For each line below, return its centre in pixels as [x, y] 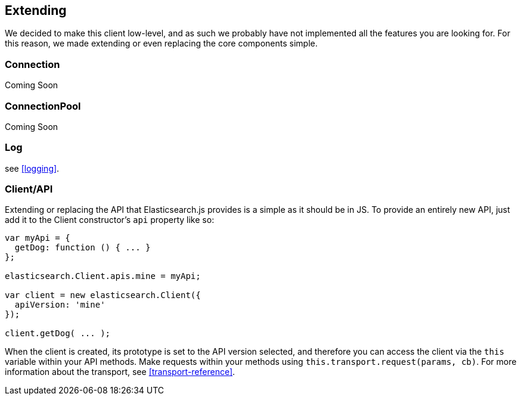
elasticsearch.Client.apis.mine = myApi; [103, 276]
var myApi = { [38, 238]
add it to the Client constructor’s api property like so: [110, 220]
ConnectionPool [43, 106]
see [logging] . [32, 168]
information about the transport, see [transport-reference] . [120, 372]
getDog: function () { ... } [83, 248]
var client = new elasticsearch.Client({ [103, 295]
